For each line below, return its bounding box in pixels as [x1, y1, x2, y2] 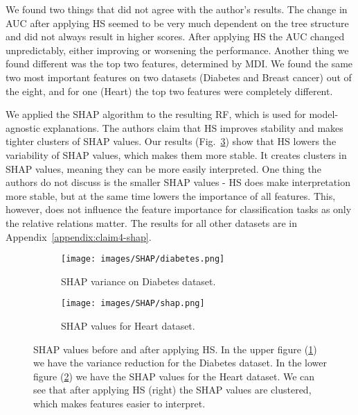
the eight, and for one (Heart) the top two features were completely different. [6, 83, 333, 98]
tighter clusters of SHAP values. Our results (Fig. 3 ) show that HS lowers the [6, 134, 337, 149]
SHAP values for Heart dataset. [61, 319, 195, 332]
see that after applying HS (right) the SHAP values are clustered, [33, 382, 312, 397]
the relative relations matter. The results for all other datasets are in [6, 215, 298, 230]
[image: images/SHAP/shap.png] [61, 298, 205, 309]
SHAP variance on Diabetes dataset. [61, 273, 216, 288]
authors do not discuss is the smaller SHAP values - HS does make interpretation [6, 175, 350, 189]
